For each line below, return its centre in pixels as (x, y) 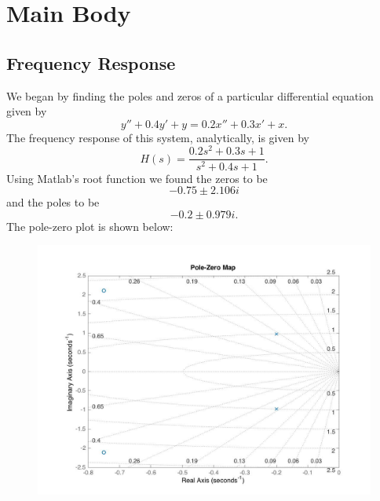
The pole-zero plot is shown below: (90, 226)
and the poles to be (53, 202)
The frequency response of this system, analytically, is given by (158, 137)
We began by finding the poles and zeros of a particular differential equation (190, 95)
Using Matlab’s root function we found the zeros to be (137, 178)
